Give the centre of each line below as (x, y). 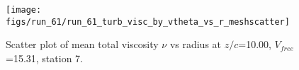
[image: (24, 10)
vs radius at (196, 44)
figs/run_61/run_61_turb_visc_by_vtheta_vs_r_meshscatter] (148, 22)
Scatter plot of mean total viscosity (82, 44)
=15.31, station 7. (44, 58)
